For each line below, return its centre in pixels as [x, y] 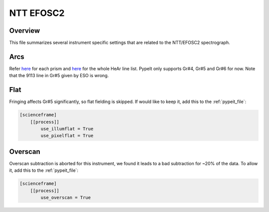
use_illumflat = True [67, 129]
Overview [25, 31]
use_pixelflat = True [67, 136]
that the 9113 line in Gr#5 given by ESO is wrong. [59, 76]
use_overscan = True [66, 198]
